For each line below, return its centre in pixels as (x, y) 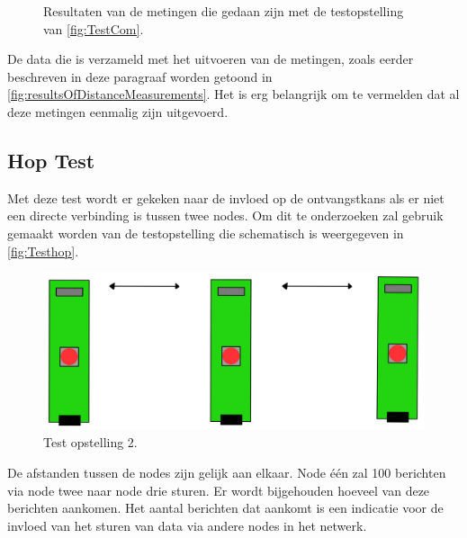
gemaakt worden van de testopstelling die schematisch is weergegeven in (206, 233)
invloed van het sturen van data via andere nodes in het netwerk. (187, 525)
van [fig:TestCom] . (94, 28)
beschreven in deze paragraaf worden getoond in (140, 76)
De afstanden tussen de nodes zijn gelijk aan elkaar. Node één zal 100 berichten (227, 473)
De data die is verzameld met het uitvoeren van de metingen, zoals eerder (211, 59)
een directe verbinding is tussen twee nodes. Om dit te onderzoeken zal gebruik (225, 215)
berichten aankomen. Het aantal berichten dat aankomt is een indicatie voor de (225, 508)
